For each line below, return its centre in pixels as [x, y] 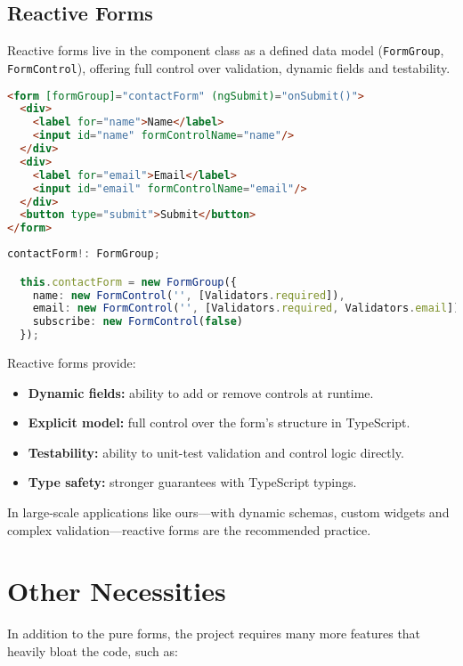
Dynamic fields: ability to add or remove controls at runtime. [201, 392]
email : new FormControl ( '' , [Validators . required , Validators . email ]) [246, 309]
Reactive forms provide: [72, 363]
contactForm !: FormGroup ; [84, 254]
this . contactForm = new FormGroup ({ [128, 282]
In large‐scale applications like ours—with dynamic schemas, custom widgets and [228, 512]
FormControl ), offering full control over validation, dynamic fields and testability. [229, 67]
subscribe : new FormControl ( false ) [138, 322]
